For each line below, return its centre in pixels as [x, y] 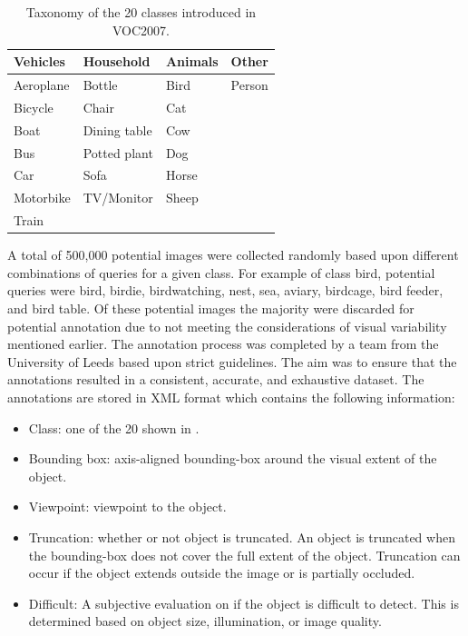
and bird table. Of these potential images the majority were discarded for [211, 308]
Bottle [100, 85]
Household [117, 61]
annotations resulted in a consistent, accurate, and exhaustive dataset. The [216, 379]
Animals [192, 61]
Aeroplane [42, 85]
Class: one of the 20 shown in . [114, 427]
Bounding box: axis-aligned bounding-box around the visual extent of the [233, 458]
